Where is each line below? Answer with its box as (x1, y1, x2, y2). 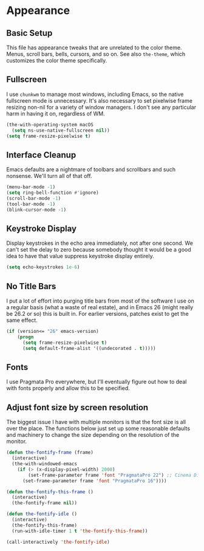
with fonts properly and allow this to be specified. (6, 385, 131, 392)
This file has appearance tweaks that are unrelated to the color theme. (6, 44, 182, 51)
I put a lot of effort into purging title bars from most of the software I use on (6, 297, 194, 304)
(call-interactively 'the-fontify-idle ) (6, 539, 110, 545)
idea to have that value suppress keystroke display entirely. (6, 253, 154, 260)
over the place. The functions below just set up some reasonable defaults (6, 425, 190, 432)
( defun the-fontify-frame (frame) (6, 450, 94, 456)
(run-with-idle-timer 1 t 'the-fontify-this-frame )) (12, 528, 148, 534)
